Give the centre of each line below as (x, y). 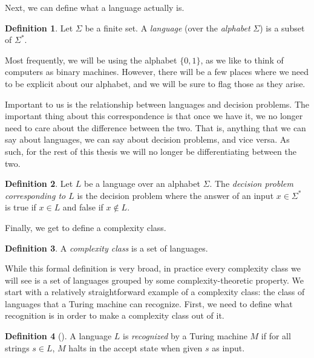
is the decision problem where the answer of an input (175, 195)
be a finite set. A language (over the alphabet (168, 28)
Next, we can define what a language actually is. (95, 7)
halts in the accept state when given (136, 347)
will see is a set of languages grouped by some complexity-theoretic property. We (155, 280)
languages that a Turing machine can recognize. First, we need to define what (149, 303)
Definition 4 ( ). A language (58, 336)
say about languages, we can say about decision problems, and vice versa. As (147, 139)
